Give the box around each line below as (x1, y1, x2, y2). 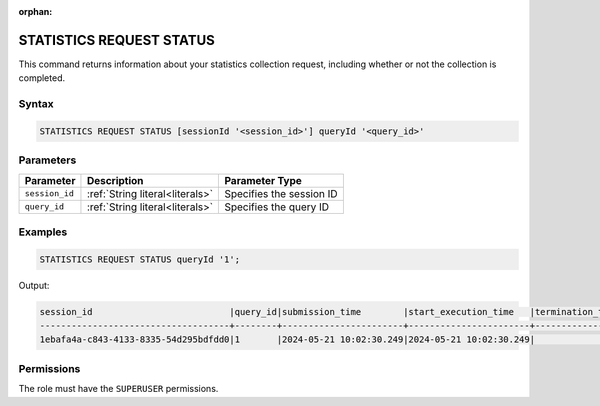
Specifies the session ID (224, 186, 339, 200)
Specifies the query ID (224, 200, 330, 214)
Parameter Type (224, 173, 302, 187)
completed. (18, 72, 65, 84)
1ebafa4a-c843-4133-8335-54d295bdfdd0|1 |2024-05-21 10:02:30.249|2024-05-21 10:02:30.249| (39, 334, 535, 345)
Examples (18, 225, 68, 239)
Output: (18, 279, 50, 291)
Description (86, 173, 144, 187)
